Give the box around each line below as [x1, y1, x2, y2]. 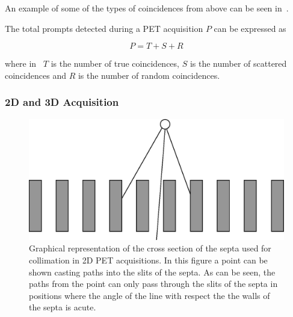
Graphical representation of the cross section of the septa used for [29, 242, 271, 254]
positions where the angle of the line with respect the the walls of [29, 289, 270, 301]
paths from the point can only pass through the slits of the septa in [29, 277, 278, 290]
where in [5, 57, 37, 70]
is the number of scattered [190, 57, 287, 70]
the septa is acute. [29, 301, 96, 313]
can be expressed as [214, 22, 286, 34]
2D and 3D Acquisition [5, 94, 119, 109]
